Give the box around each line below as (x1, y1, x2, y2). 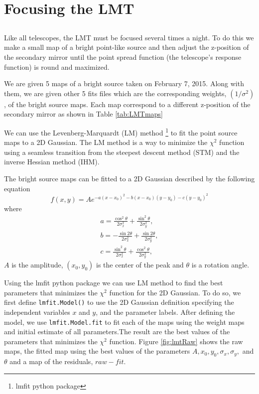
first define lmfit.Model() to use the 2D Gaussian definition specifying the (4, 297, 234, 307)
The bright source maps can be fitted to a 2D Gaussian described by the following (4, 173, 255, 183)
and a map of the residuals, (9, 356, 93, 367)
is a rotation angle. (191, 260, 250, 270)
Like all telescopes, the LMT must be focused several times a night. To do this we (4, 32, 254, 42)
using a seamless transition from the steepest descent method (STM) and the (4, 146, 240, 157)
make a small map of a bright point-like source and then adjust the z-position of (4, 42, 249, 52)
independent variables (4, 307, 70, 317)
